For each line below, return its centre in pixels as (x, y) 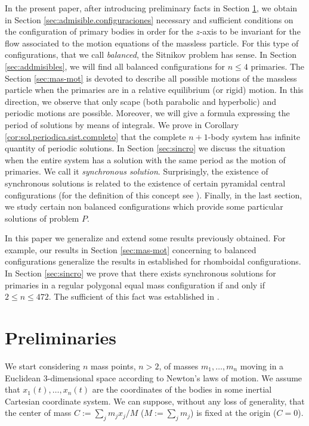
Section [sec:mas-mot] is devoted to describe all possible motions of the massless (151, 78)
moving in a (262, 366)
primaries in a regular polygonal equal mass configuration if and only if (135, 284)
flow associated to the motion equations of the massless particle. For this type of (152, 43)
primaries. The (278, 66)
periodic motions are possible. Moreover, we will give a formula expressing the (147, 113)
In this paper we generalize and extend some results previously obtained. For (145, 238)
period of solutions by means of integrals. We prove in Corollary (122, 124)
